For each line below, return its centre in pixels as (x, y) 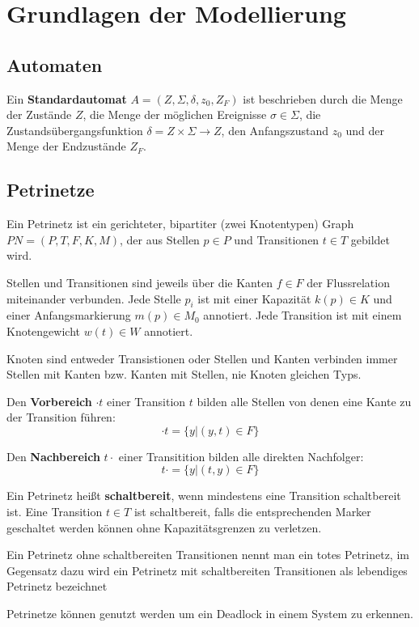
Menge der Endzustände (66, 146)
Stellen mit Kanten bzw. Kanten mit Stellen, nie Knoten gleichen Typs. (184, 374)
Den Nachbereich (53, 456)
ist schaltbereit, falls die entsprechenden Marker (252, 512)
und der (365, 130)
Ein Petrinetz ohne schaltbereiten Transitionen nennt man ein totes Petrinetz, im (208, 555)
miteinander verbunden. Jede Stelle (94, 298)
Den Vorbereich (49, 401)
